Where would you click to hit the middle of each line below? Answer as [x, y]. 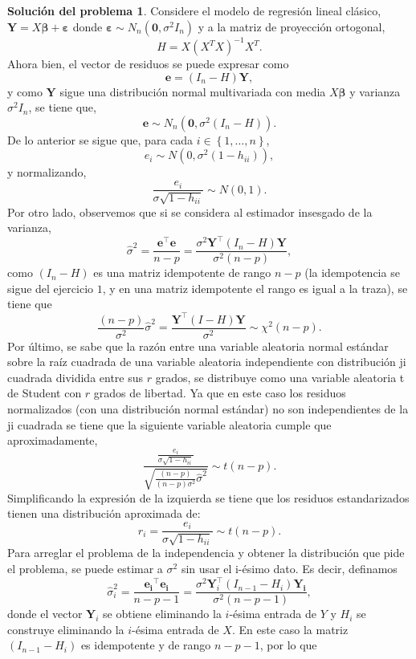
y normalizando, [47, 172]
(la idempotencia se [352, 273]
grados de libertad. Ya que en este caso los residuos [220, 393]
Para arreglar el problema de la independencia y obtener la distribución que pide [206, 553]
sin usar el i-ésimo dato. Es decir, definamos [289, 569]
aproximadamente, [53, 440]
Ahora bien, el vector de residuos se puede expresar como [148, 64]
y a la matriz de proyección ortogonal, [292, 26]
